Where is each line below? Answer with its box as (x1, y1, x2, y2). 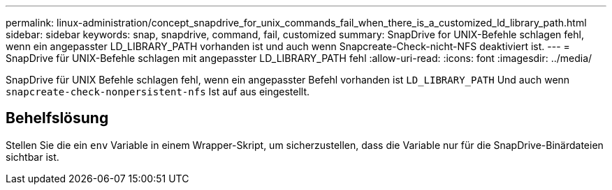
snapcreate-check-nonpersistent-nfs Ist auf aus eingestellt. (6, 86, 310, 97)
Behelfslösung (6, 109, 109, 127)
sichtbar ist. (6, 150, 59, 163)
